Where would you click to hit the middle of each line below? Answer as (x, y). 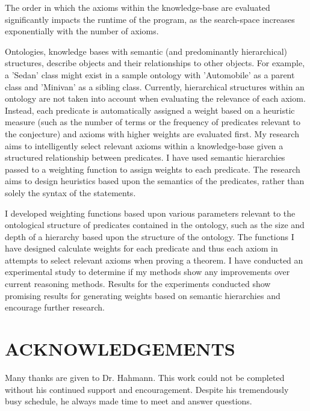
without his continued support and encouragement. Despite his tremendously (147, 389)
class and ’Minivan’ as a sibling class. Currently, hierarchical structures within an (155, 86)
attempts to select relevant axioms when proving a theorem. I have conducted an (154, 260)
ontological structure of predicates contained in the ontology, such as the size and (155, 225)
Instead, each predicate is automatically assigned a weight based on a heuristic (150, 110)
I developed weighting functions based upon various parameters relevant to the (150, 213)
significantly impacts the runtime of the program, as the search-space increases (150, 19)
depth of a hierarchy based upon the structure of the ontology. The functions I (150, 236)
